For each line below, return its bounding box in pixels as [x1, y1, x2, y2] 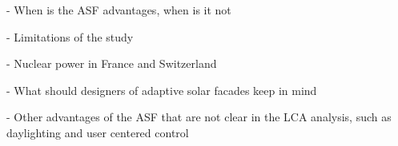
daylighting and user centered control [6, 124, 189, 140]
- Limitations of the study [6, 28, 134, 45]
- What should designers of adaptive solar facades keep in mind [6, 81, 317, 98]
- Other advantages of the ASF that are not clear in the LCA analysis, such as [6, 109, 392, 125]
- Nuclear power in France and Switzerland [6, 55, 217, 72]
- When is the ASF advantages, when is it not [6, 2, 231, 18]
